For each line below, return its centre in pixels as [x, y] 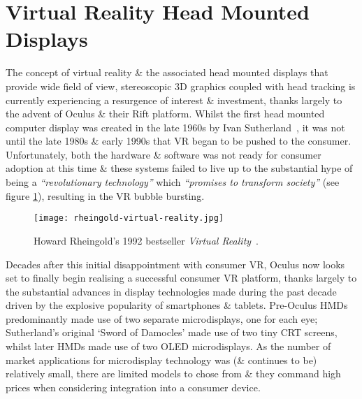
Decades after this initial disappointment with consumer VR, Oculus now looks [175, 264]
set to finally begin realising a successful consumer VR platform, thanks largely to [181, 278]
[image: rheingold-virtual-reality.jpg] [129, 218]
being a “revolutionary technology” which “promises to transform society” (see [173, 182]
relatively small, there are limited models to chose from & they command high [173, 373]
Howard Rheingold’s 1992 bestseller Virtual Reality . [146, 240]
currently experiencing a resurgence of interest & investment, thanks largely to [174, 100]
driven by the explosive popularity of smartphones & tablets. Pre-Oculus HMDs [177, 305]
